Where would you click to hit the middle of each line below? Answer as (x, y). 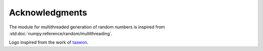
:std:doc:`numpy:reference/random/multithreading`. (61, 33)
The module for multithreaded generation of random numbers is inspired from (87, 27)
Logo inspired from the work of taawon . (49, 42)
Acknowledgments (48, 13)
